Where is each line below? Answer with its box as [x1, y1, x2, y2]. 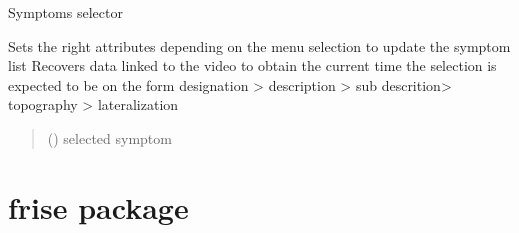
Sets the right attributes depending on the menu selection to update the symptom [8, 35, 511, 56]
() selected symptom [47, 127, 172, 148]
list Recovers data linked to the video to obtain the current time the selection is [8, 55, 497, 76]
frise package [8, 186, 189, 227]
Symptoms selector [8, 2, 123, 22]
